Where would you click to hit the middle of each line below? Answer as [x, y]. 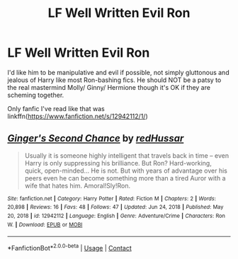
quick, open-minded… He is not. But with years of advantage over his [126, 171]
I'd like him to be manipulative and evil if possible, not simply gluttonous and [118, 72]
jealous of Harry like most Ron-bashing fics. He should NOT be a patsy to [114, 80]
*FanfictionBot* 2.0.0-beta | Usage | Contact [70, 248]
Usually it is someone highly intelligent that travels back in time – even [126, 155]
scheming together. [36, 95]
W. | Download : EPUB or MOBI [45, 224]
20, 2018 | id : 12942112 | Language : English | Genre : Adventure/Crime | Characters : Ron [116, 216]
